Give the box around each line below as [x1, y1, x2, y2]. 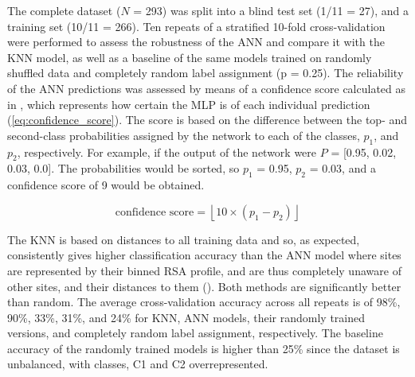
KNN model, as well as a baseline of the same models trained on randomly [7, 49, 372, 65]
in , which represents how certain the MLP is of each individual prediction [7, 95, 370, 112]
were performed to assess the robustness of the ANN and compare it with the [7, 33, 385, 50]
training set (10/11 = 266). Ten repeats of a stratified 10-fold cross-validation [7, 17, 386, 34]
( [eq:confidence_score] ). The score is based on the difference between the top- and [7, 111, 408, 128]
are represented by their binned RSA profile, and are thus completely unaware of [7, 262, 401, 278]
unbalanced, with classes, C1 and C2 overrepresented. [7, 356, 268, 372]
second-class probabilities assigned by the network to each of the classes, [7, 126, 360, 143]
